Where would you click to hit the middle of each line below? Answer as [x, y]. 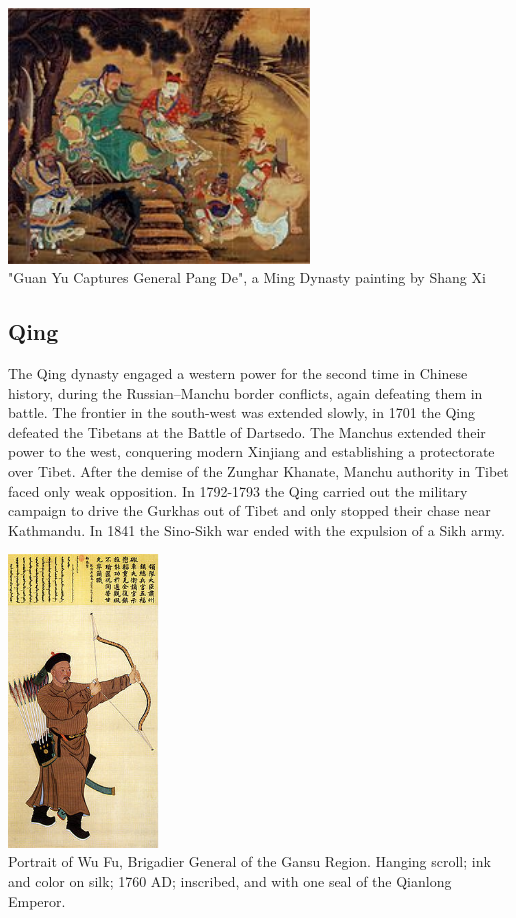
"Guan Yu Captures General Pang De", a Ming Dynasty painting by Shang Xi [247, 277]
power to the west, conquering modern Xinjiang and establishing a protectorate [251, 451]
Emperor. [37, 900]
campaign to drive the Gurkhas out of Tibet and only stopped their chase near [249, 510]
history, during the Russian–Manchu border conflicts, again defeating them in [245, 392]
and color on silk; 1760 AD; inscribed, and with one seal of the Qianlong [230, 881]
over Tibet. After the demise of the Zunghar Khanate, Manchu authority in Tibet [258, 471]
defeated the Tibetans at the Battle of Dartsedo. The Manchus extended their [247, 431]
